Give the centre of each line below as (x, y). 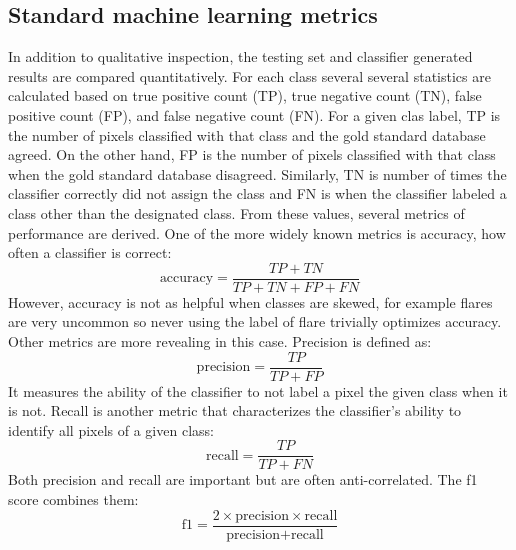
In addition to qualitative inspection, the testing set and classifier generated (240, 56)
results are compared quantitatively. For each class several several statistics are (249, 75)
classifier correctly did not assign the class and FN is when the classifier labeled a (257, 193)
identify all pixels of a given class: (111, 429)
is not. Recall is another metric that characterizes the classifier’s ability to (235, 410)
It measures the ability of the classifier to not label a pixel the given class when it (258, 390)
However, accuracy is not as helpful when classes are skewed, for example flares (250, 301)
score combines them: (73, 499)
